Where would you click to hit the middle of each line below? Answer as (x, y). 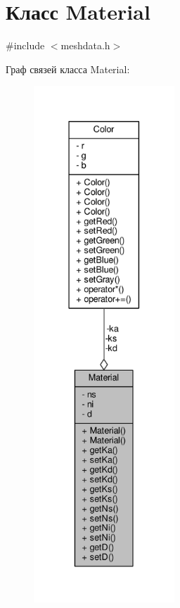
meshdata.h (85, 45)
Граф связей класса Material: (68, 69)
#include (25, 45)
